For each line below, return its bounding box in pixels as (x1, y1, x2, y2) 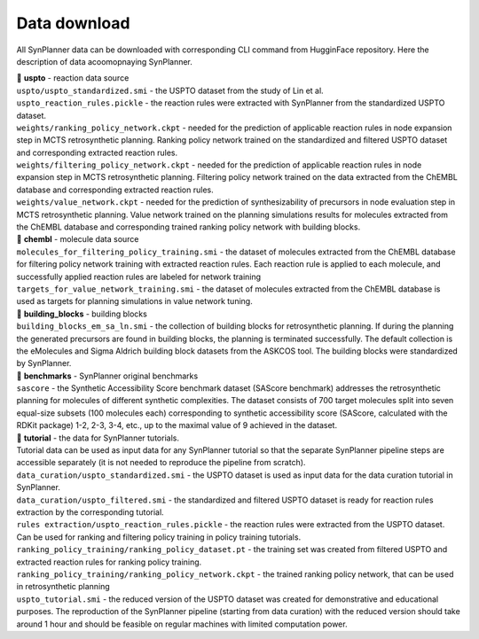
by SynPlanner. (16, 358, 72, 369)
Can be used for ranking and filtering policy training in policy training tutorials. (16, 532, 302, 542)
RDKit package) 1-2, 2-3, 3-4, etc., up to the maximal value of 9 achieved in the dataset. (16, 420, 337, 431)
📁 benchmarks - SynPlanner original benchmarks (16, 370, 199, 381)
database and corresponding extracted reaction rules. (16, 184, 214, 195)
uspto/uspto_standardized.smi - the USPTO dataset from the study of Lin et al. (16, 85, 324, 96)
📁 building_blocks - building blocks (16, 308, 148, 319)
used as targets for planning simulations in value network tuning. (16, 296, 253, 307)
